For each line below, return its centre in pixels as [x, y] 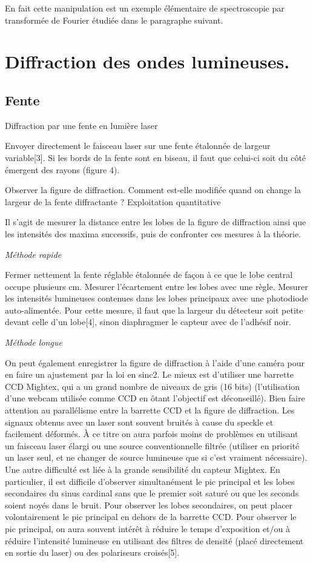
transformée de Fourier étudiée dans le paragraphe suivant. [114, 20]
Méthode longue [34, 342]
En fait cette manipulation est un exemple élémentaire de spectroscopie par [145, 8]
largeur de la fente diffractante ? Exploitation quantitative [113, 201]
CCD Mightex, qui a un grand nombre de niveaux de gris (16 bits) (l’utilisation [153, 386]
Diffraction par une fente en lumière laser [81, 125]
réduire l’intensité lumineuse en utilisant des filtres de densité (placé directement [154, 540]
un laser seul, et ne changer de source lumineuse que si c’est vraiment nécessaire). [156, 457]
